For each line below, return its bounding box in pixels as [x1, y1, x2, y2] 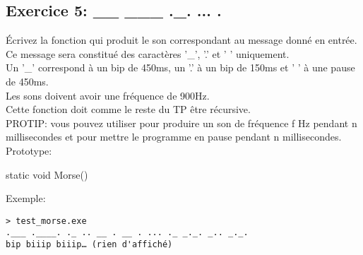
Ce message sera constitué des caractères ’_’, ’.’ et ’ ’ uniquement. [6, 46, 290, 61]
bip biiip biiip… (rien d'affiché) [6, 239, 173, 250]
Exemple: [6, 191, 46, 206]
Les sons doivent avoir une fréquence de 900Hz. [6, 88, 210, 102]
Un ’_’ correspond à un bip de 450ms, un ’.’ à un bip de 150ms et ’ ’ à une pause [6, 60, 355, 75]
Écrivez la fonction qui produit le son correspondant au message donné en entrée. [6, 32, 357, 47]
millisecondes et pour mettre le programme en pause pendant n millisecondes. [6, 129, 342, 144]
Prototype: [6, 143, 52, 158]
